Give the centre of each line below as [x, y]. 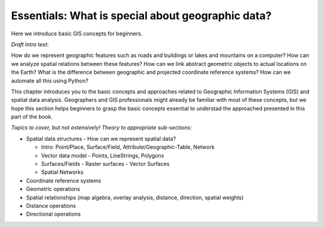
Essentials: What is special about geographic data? [141, 16]
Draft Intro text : [30, 44]
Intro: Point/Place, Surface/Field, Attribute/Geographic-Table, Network [128, 147]
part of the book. [32, 117]
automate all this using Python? [50, 80]
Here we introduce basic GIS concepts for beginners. [77, 34]
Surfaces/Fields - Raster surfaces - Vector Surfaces [105, 164]
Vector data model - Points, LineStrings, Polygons [103, 155]
